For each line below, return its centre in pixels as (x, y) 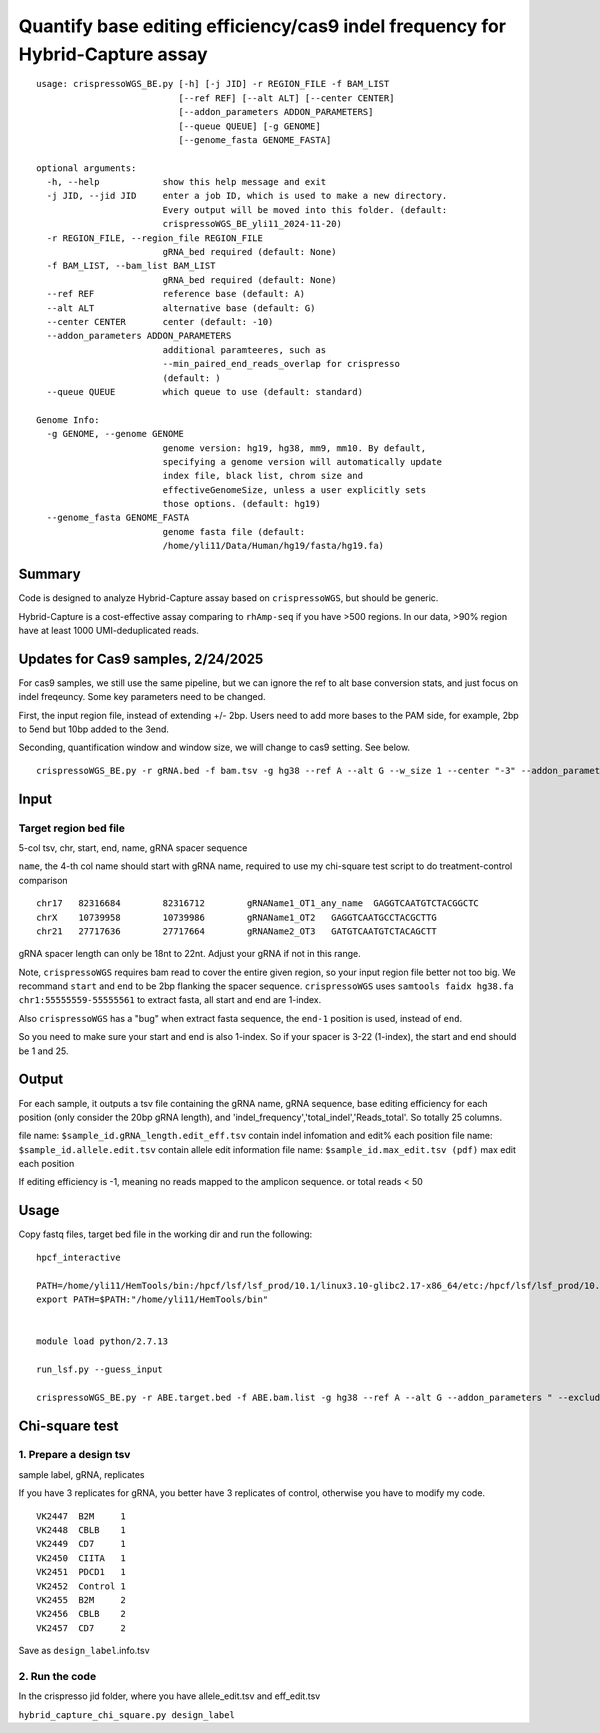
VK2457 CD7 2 (81, 1628)
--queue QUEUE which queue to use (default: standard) (205, 391)
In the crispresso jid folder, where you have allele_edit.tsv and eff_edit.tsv (169, 1696)
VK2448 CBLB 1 (81, 1530)
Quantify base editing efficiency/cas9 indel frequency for (262, 26)
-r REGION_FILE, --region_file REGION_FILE (155, 238)
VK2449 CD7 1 (81, 1544)
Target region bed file (71, 828)
